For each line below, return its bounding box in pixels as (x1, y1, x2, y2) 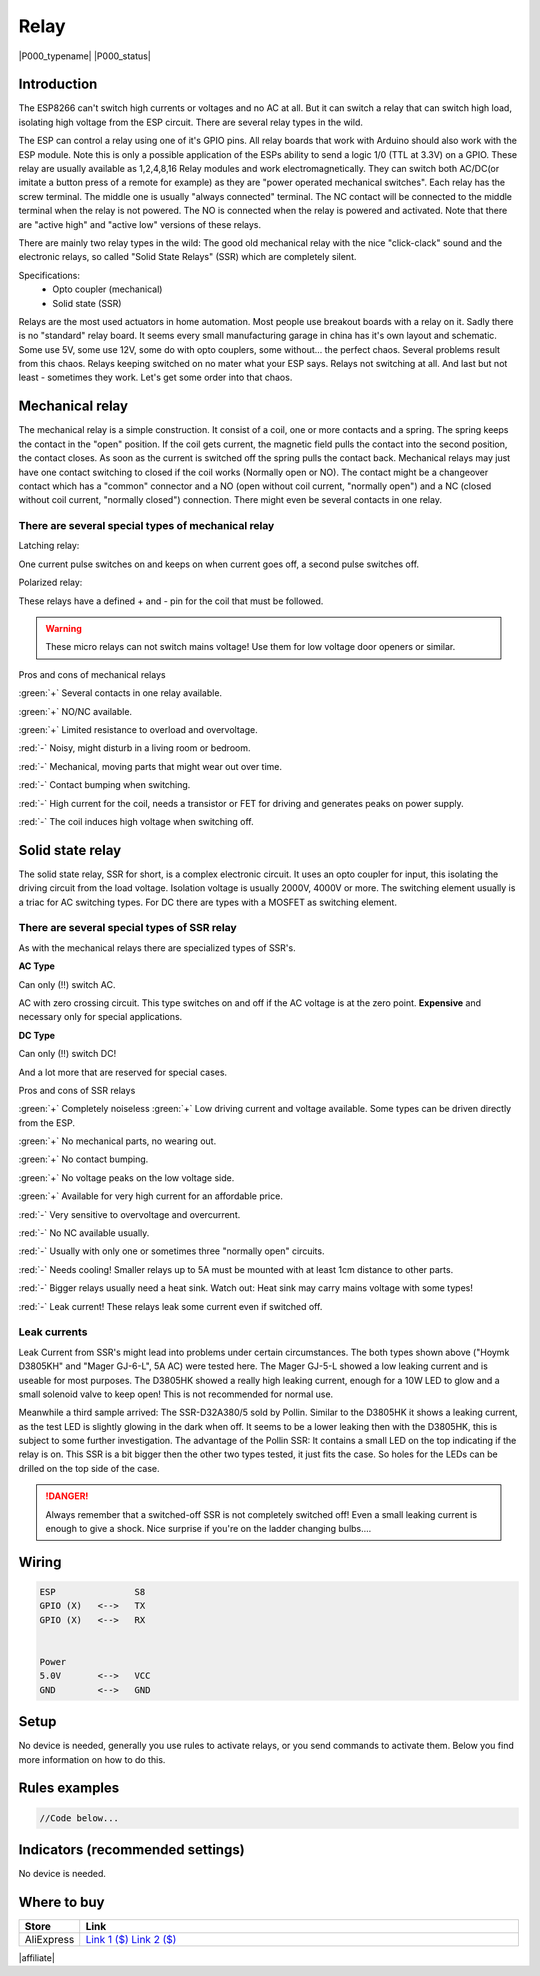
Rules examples (18, 1780, 120, 1797)
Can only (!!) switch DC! (18, 1048, 117, 1060)
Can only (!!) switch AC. (18, 978, 116, 990)
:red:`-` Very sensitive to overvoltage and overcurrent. (18, 1208, 241, 1220)
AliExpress (24, 1933, 75, 1947)
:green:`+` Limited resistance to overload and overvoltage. (18, 724, 259, 735)
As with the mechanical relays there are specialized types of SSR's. (18, 941, 296, 954)
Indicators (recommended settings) (18, 1841, 245, 1859)
